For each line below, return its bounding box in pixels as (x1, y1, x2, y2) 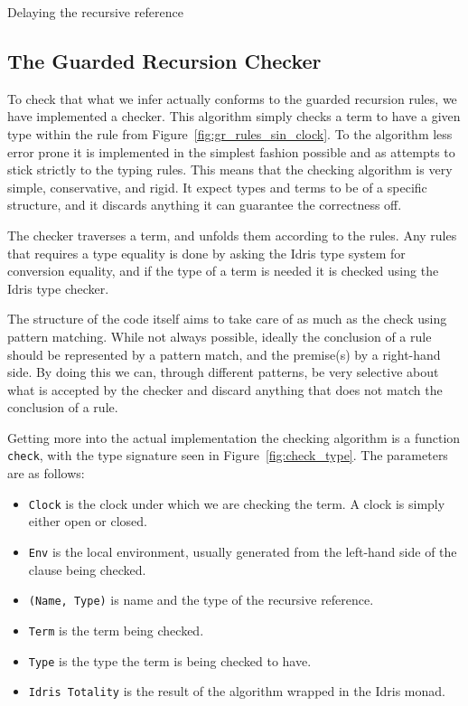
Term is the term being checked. (28, 620, 204, 639)
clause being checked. (28, 560, 146, 579)
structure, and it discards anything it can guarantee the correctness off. (7, 195, 402, 214)
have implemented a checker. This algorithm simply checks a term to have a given (7, 107, 461, 126)
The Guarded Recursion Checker (7, 46, 322, 74)
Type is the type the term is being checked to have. (28, 651, 312, 670)
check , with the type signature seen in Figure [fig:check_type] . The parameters (7, 446, 448, 465)
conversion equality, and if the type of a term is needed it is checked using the (7, 261, 439, 280)
